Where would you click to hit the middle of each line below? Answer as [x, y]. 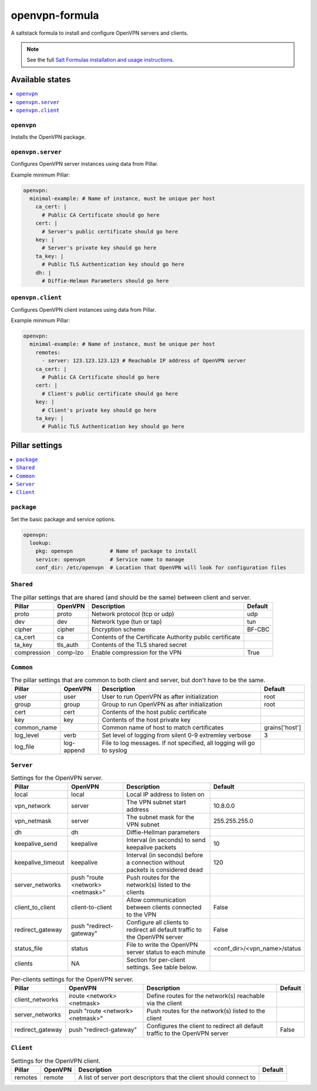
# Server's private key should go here [99, 248]
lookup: [41, 543]
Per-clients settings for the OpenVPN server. [72, 979]
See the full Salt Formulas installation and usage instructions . [100, 60]
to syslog [114, 750]
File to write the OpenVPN [162, 945]
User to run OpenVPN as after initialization [160, 697]
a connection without [156, 863]
